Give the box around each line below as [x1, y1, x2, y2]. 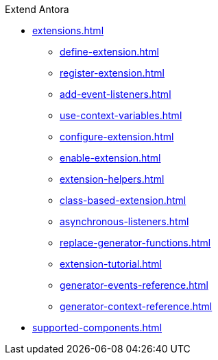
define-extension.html [60, 46, 159, 57]
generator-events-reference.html [60, 279, 208, 291]
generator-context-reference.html [60, 300, 213, 312]
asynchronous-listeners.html [60, 216, 189, 227]
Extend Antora [5, 3, 69, 15]
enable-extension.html [60, 152, 161, 164]
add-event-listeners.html [60, 88, 171, 100]
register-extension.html [60, 67, 165, 79]
